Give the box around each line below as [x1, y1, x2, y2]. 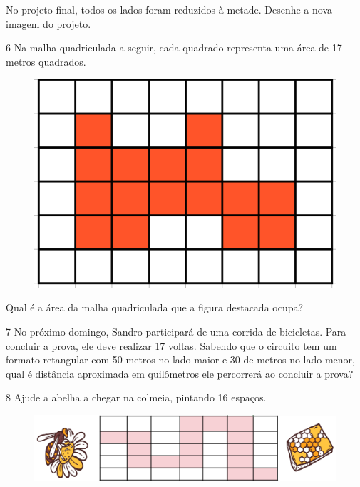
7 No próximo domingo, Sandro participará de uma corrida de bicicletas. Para [6, 323, 346, 338]
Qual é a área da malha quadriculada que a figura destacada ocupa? [6, 300, 304, 315]
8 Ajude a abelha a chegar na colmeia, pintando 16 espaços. [6, 390, 267, 405]
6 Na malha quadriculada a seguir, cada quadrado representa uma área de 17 [6, 40, 342, 55]
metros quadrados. [6, 54, 86, 69]
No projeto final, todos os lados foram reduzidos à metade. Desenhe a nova [6, 2, 333, 16]
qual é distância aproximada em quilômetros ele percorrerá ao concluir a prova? [6, 366, 354, 381]
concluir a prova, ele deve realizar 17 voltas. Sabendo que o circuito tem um [6, 338, 337, 353]
